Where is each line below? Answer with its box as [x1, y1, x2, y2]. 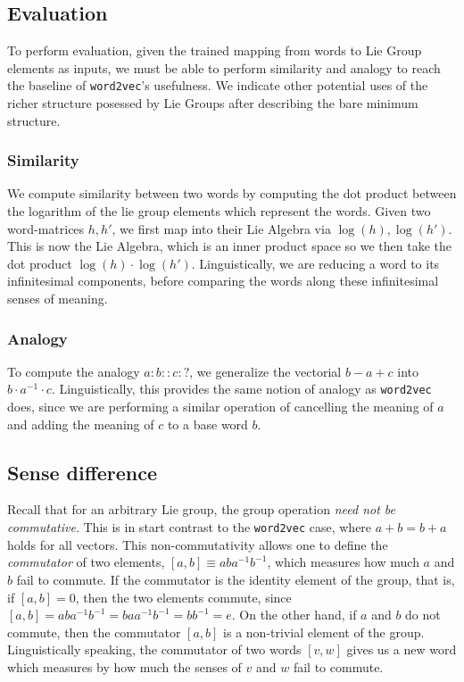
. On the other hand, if [231, 605, 357, 624]
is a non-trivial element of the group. [223, 622, 425, 641]
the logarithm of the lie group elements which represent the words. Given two [7, 202, 431, 220]
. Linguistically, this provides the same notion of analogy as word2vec [51, 379, 432, 398]
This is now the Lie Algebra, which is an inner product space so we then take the [7, 237, 452, 255]
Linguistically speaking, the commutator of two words [7, 640, 302, 659]
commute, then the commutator [7, 622, 181, 641]
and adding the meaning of [7, 414, 154, 433]
